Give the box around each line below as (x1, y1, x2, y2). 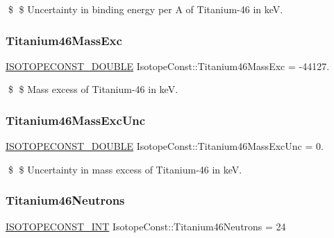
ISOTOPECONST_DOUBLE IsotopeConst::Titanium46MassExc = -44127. (6, 58, 330, 73)
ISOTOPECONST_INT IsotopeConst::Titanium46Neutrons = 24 (6, 219, 286, 233)
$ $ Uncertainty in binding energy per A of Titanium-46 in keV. (8, 2, 283, 16)
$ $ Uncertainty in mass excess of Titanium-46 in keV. (8, 162, 242, 176)
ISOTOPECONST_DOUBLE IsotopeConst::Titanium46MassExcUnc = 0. (6, 139, 324, 153)
